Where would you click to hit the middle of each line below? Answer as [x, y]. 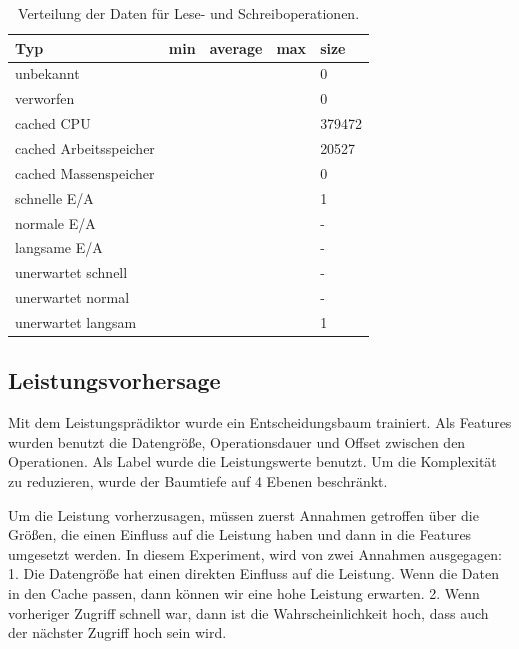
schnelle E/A [54, 197]
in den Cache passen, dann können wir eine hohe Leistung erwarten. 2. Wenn [244, 592]
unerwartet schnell [71, 272]
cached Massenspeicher [85, 172]
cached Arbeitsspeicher [85, 147]
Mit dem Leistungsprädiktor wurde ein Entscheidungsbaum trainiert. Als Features [260, 422]
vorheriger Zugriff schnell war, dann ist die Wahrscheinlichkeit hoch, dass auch [248, 612]
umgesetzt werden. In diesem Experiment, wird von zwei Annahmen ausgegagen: [255, 553]
